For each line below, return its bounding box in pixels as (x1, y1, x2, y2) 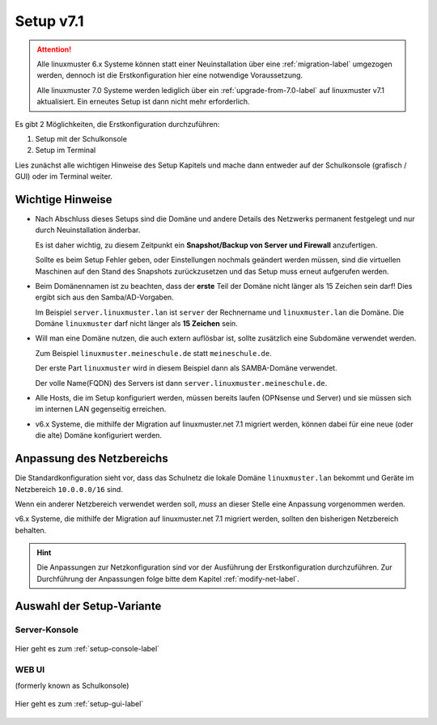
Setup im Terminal (35, 146, 96, 155)
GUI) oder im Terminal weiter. (15, 172, 113, 181)
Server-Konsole (15, 624, 79, 635)
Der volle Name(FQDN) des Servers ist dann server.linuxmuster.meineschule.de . (35, 378, 328, 388)
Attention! (36, 45, 72, 54)
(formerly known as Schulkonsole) (15, 680, 129, 690)
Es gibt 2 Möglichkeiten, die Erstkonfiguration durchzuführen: (15, 119, 220, 129)
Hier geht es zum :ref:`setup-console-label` (15, 643, 160, 653)
